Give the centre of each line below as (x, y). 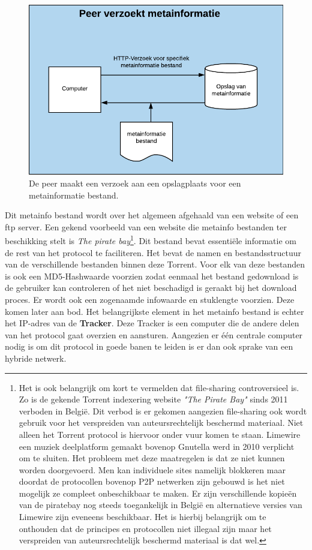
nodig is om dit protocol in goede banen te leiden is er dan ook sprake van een (149, 346)
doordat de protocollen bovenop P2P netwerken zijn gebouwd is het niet (152, 481)
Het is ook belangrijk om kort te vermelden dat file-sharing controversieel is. (159, 387)
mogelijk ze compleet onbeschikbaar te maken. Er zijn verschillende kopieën (158, 493)
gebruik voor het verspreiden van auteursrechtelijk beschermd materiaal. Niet (161, 423)
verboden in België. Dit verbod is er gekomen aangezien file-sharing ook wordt (163, 411)
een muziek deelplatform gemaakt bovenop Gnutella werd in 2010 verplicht (157, 446)
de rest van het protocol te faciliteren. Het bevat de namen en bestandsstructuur (153, 252)
